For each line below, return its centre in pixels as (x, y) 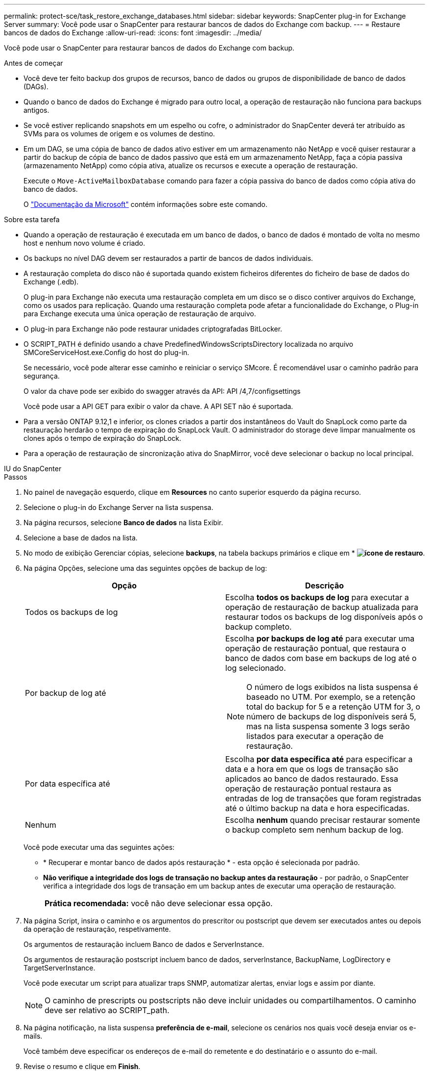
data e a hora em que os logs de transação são (312, 769)
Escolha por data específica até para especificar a (319, 759)
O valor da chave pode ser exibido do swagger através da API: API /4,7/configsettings (162, 391)
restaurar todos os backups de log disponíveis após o (324, 617)
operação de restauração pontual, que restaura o (316, 648)
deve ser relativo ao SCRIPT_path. (107, 1010)
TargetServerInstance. (60, 968)
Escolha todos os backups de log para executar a (317, 597)
